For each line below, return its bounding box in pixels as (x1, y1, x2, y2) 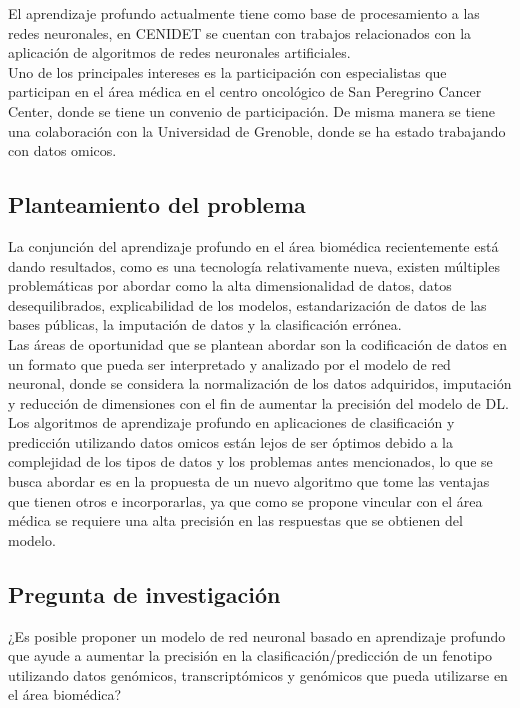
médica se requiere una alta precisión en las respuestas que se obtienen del (8, 510, 463, 531)
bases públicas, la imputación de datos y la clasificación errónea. (8, 314, 402, 335)
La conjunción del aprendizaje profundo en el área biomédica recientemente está (8, 235, 499, 256)
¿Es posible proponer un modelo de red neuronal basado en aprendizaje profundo (8, 625, 506, 646)
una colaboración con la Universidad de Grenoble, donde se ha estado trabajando (8, 120, 506, 141)
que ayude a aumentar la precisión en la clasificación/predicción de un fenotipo (8, 645, 493, 666)
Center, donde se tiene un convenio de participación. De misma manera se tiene (8, 100, 495, 121)
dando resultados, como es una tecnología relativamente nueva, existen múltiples (8, 255, 500, 276)
